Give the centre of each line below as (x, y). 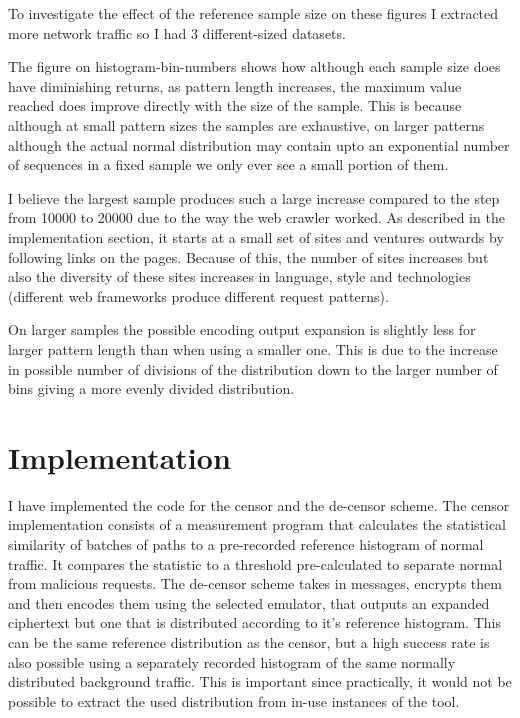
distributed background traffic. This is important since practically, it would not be (260, 681)
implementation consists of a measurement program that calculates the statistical (257, 524)
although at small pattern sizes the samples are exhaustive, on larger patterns (246, 124)
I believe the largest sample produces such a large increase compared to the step (254, 197)
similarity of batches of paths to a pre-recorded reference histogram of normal (246, 544)
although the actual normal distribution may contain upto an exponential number (259, 144)
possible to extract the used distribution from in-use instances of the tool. (234, 700)
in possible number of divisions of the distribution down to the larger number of (253, 368)
